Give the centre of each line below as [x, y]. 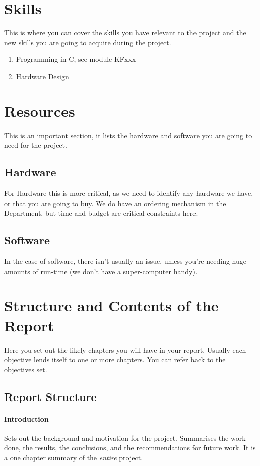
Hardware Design [42, 76]
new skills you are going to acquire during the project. [88, 42]
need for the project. [36, 145]
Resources [40, 111]
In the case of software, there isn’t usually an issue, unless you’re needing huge [125, 261]
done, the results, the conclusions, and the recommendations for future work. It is [130, 448]
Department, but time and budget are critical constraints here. [101, 213]
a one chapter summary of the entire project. [74, 458]
